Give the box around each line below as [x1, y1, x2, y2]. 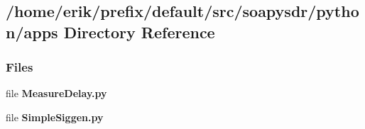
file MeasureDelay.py [6, 86, 107, 101]
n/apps [6, 21, 58, 43]
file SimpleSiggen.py [6, 109, 104, 124]
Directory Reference [63, 21, 215, 43]
